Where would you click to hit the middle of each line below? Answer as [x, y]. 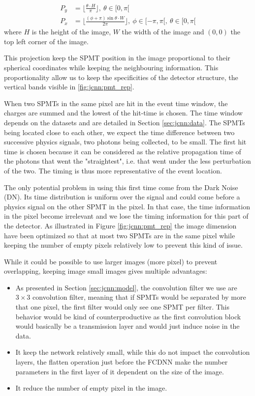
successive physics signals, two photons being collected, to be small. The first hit [125, 142]
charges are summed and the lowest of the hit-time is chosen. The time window [123, 113]
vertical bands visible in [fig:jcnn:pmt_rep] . [69, 87]
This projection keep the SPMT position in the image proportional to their [117, 58]
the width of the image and [163, 32]
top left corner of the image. [46, 41]
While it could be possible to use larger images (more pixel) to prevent [111, 261]
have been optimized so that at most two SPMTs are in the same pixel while [120, 235]
